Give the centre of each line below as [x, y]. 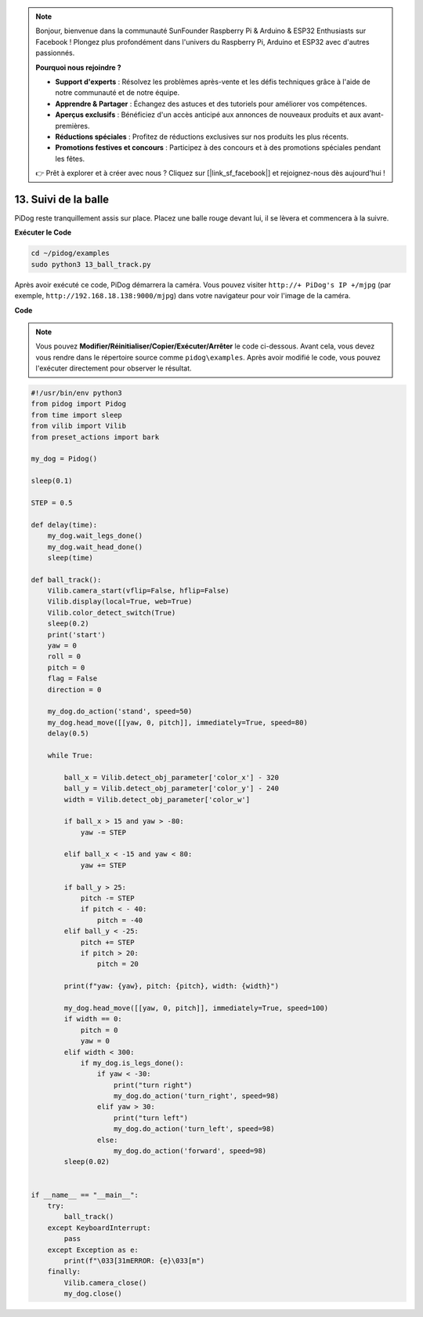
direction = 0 [74, 690]
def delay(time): [64, 525]
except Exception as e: [93, 1250]
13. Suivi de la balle [62, 199]
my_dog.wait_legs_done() [95, 536]
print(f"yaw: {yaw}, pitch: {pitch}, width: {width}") [172, 986]
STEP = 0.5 [52, 503]
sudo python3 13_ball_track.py [91, 264]
